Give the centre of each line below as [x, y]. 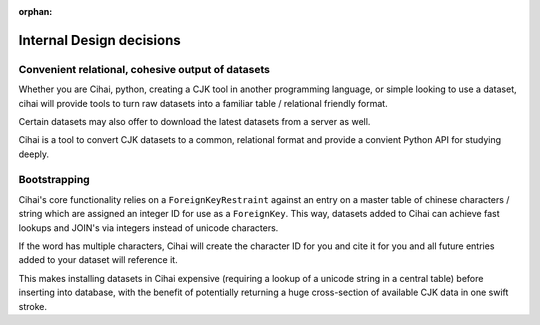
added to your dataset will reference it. [98, 260]
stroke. [32, 306]
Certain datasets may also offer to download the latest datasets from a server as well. [194, 121]
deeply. [34, 154]
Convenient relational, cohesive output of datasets [144, 69]
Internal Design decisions [100, 40]
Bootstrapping [54, 180]
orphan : [35, 11]
